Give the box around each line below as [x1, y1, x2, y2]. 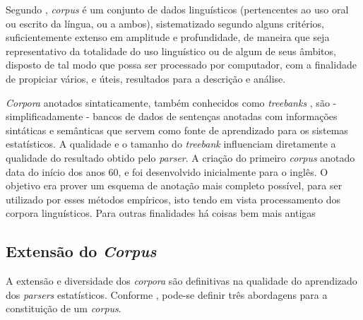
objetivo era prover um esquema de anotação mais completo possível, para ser [6, 178, 343, 193]
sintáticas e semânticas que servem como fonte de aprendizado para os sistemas [6, 122, 348, 137]
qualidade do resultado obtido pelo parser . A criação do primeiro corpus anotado [6, 150, 355, 165]
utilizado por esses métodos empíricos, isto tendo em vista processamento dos [6, 191, 341, 206]
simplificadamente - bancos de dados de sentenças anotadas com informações [6, 109, 338, 124]
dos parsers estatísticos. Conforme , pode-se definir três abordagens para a [6, 287, 328, 302]
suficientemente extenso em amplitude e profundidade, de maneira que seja [6, 30, 330, 45]
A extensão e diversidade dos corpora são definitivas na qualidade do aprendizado [6, 273, 357, 288]
